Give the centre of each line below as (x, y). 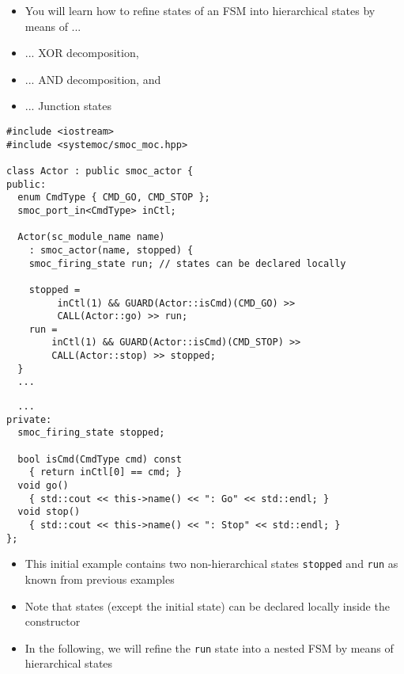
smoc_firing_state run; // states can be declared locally (187, 263)
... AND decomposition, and (93, 79)
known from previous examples (100, 579)
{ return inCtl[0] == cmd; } (105, 472)
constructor (53, 621)
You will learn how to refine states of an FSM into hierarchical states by (200, 10)
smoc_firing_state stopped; (91, 433)
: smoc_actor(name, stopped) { (111, 250)
